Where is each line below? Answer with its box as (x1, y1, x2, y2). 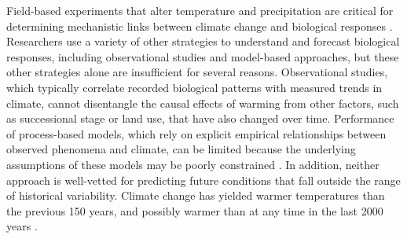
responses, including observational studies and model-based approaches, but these (6, 48, 399, 64)
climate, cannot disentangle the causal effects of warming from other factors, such (6, 94, 399, 111)
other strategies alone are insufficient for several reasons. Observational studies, (6, 64, 388, 80)
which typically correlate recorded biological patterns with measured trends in (6, 79, 383, 95)
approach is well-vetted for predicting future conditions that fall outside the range (6, 171, 401, 188)
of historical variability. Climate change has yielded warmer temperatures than (6, 187, 385, 204)
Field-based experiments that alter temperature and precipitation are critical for (6, 2, 394, 18)
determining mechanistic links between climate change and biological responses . (6, 17, 393, 34)
